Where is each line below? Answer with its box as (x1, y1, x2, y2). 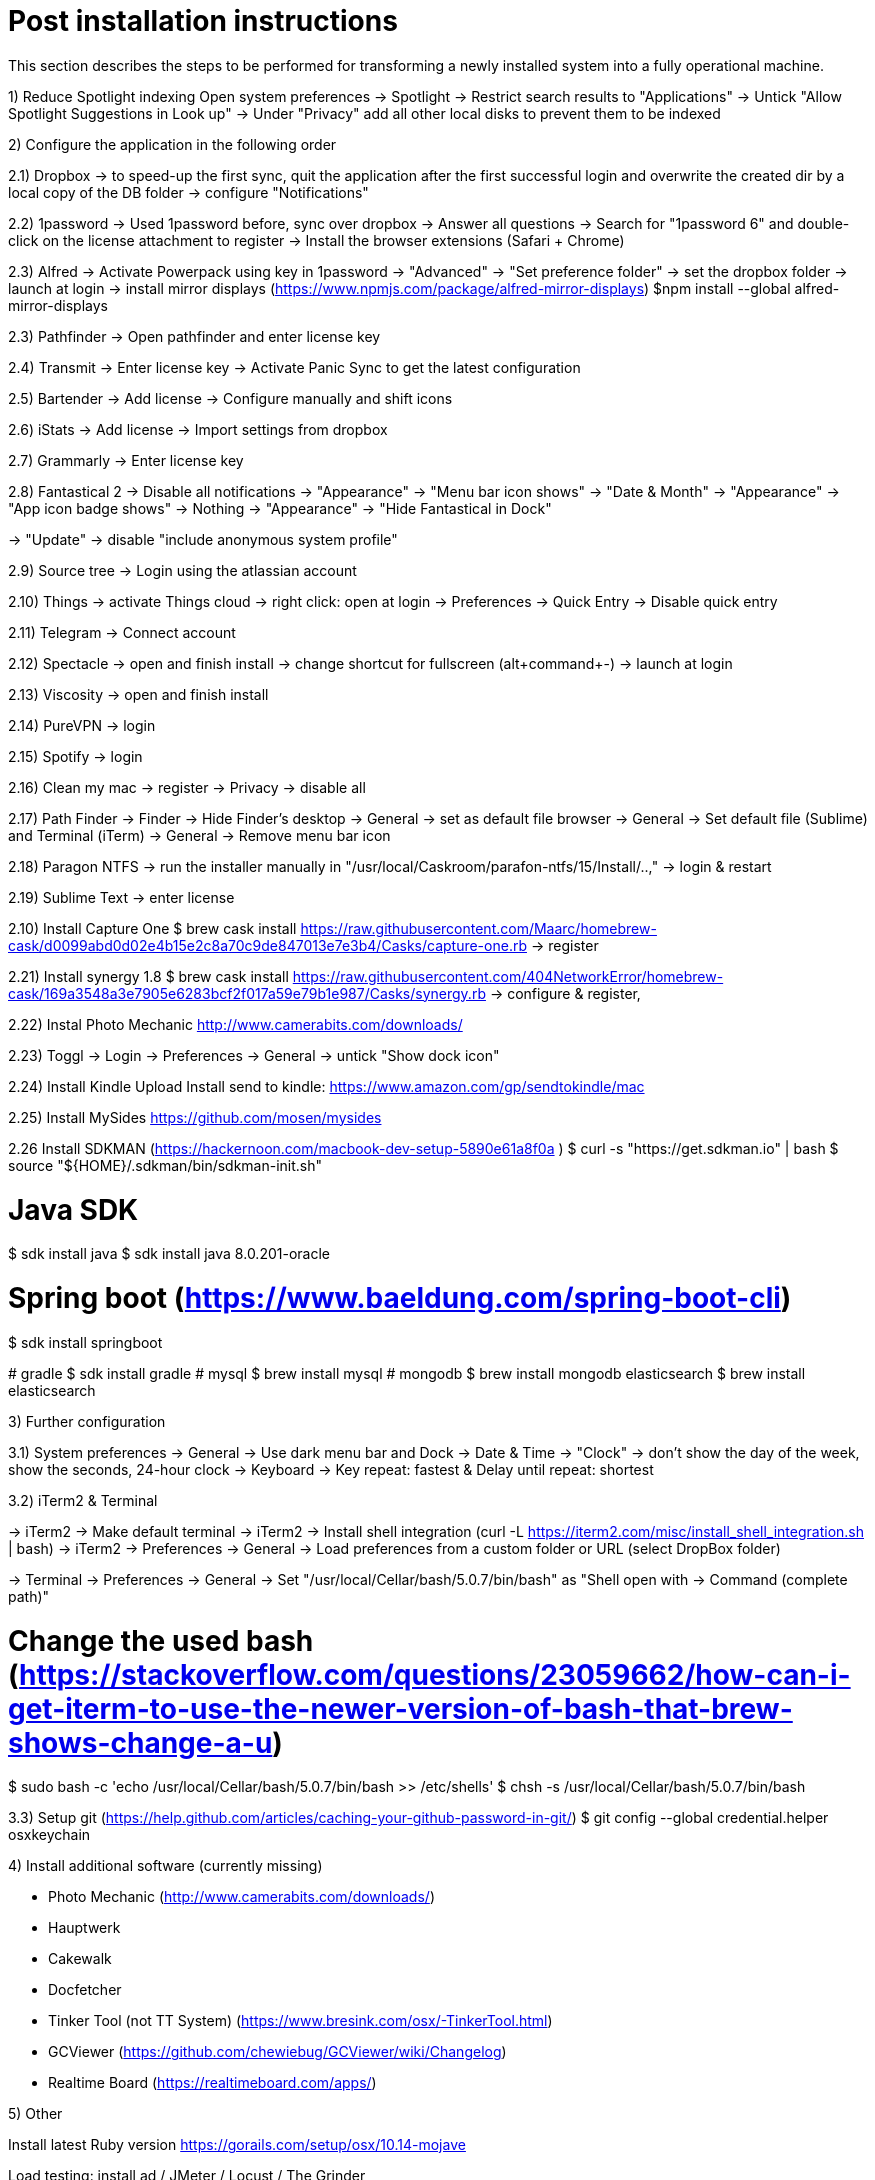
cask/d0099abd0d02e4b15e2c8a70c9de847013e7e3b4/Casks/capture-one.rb (8, 936, 527, 954)
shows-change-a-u (8, 1725, 273, 1760)
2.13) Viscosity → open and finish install (8, 685, 269, 703)
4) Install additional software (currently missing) (8, 1857, 323, 1875)
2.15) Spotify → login (8, 747, 143, 765)
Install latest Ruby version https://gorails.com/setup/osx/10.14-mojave (8, 2136, 466, 2154)
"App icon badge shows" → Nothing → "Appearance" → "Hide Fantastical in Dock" (8, 499, 552, 517)
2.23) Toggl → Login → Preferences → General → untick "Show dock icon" (8, 1046, 500, 1064)
